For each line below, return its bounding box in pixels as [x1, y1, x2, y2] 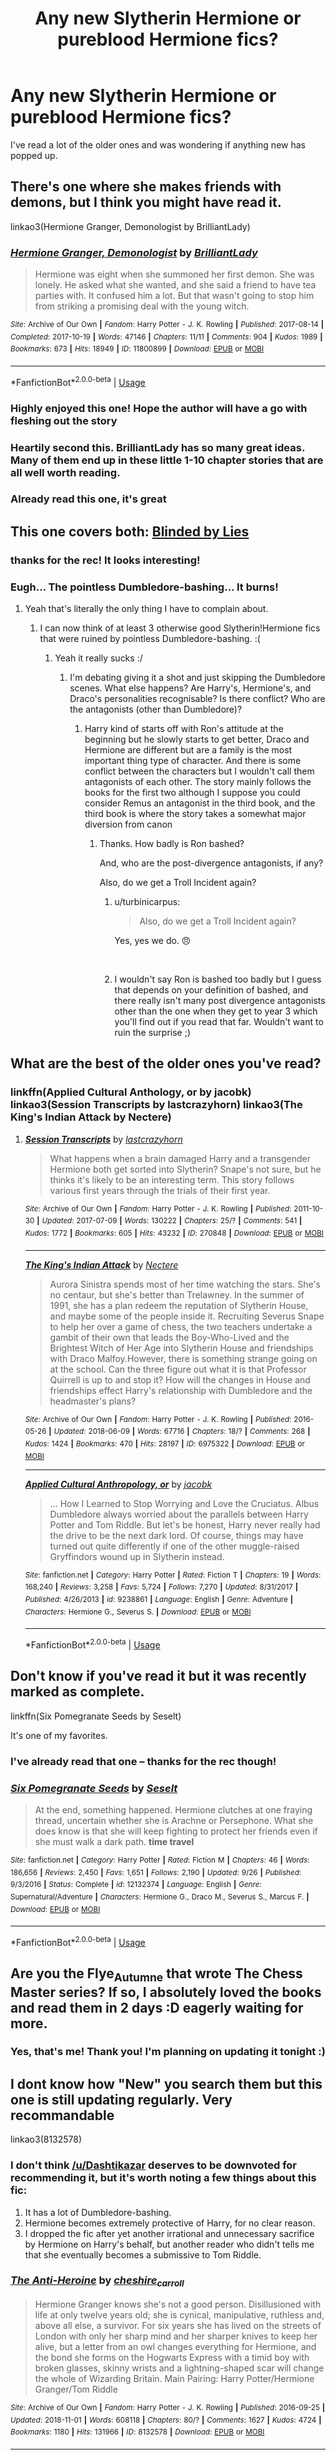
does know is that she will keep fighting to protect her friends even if [34, 1825, 318, 1837]
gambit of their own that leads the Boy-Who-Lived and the [49, 1331, 290, 1343]
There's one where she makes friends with [10, 178, 282, 196]
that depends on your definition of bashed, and [114, 984, 309, 996]
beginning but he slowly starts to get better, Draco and [84, 733, 310, 746]
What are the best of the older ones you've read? [10, 1055, 322, 1072]
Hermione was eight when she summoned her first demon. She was [34, 268, 315, 281]
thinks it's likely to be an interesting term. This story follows [49, 1173, 295, 1186]
